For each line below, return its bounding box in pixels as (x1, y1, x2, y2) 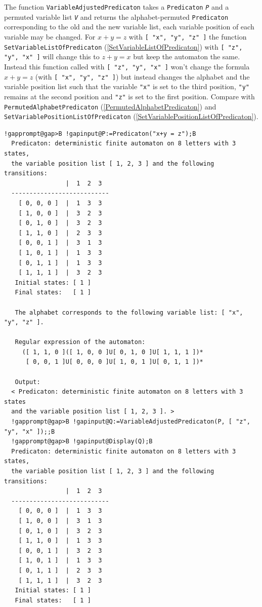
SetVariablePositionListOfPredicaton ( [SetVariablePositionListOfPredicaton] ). (4, 111, 258, 122)
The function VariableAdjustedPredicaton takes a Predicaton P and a (4, 2, 229, 12)
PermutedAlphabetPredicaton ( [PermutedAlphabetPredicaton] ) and (4, 101, 216, 111)
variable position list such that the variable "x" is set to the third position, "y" (4, 81, 249, 92)
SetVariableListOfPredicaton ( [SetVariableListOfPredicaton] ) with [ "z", (4, 41, 243, 52)
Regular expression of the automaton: (15, 338, 146, 346)
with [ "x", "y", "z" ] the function (128, 31, 247, 42)
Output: (15, 378, 40, 386)
